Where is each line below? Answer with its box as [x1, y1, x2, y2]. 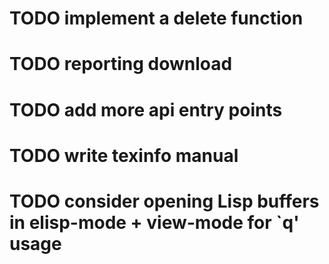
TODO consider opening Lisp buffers [9, 190, 320, 212]
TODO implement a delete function [9, 7, 304, 30]
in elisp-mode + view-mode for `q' [9, 211, 300, 234]
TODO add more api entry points [9, 98, 283, 121]
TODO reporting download [9, 53, 233, 76]
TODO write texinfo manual [9, 144, 239, 167]
